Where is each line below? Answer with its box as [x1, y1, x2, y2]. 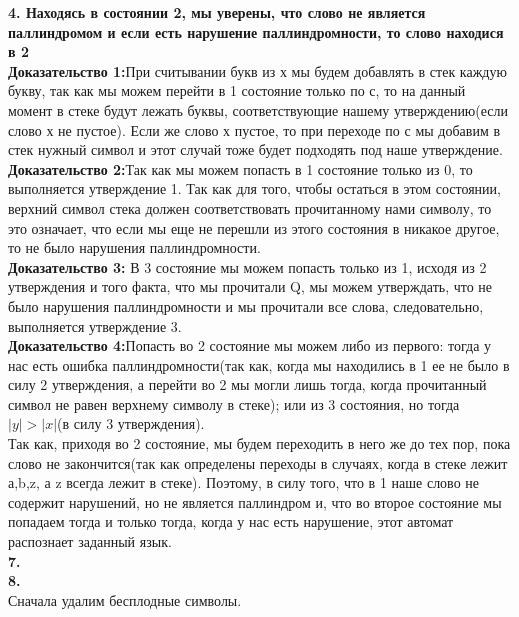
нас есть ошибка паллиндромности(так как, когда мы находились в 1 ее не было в [8, 354, 510, 375]
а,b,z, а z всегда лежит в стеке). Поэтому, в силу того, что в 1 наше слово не [8, 472, 480, 493]
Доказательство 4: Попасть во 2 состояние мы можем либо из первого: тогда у [8, 335, 492, 356]
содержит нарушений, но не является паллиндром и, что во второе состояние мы [8, 491, 502, 512]
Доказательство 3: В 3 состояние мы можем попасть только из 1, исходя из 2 [8, 256, 487, 277]
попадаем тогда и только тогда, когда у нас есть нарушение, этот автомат [8, 511, 454, 532]
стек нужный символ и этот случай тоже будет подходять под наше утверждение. [8, 139, 503, 160]
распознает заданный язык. [8, 531, 172, 552]
